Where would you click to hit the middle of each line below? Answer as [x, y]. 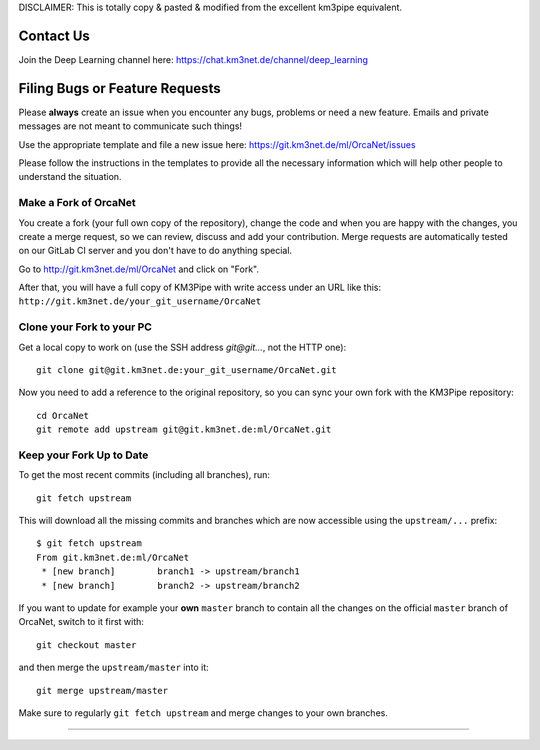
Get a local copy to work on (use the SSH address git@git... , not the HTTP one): [182, 347]
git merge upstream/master [102, 690]
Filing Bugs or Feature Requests [119, 88]
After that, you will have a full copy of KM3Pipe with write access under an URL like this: [200, 287]
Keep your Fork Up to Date [83, 455]
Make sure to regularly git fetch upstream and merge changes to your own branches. [203, 713]
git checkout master [86, 644]
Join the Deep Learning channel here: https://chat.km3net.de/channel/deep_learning [193, 59]
